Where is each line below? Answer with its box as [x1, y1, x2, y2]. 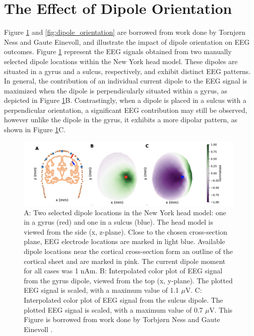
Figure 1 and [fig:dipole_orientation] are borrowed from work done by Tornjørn [4, 27, 246, 37]
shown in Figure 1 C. [4, 124, 65, 135]
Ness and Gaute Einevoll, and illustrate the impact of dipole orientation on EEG [4, 36, 250, 47]
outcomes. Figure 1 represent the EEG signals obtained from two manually [4, 46, 232, 57]
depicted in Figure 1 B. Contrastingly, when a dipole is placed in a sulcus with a [4, 95, 247, 105]
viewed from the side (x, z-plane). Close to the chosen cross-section [24, 226, 227, 237]
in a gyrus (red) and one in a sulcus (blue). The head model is [24, 217, 213, 227]
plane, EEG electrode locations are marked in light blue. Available [24, 236, 225, 247]
